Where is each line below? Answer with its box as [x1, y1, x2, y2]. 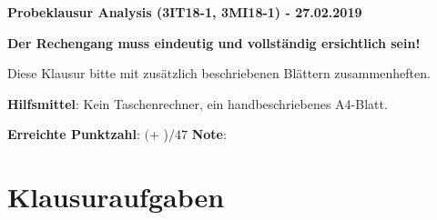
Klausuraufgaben [7, 178, 225, 215]
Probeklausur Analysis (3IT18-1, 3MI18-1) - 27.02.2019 [7, 3, 362, 21]
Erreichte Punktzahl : [7, 125, 140, 144]
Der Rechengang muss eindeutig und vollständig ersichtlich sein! [7, 33, 421, 52]
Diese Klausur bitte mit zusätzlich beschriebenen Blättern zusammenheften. [7, 64, 431, 83]
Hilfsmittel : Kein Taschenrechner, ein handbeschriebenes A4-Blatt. [7, 94, 388, 113]
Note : [191, 125, 227, 144]
